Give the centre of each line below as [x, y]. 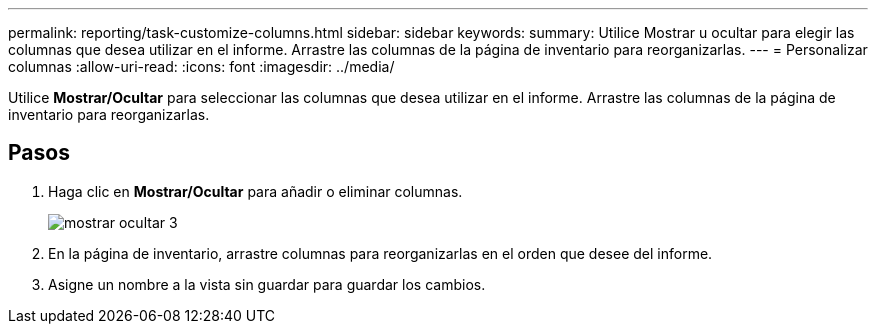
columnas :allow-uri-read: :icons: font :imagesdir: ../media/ [201, 66]
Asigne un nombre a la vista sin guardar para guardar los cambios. [267, 284]
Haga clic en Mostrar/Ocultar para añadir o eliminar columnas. [255, 191]
